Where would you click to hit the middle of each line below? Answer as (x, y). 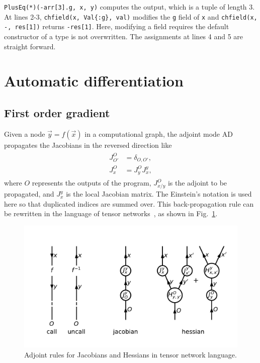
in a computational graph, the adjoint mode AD (159, 133)
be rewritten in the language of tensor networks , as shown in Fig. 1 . (111, 213)
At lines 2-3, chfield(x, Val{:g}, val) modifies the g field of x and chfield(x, (131, 16)
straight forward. (30, 46)
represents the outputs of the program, (92, 183)
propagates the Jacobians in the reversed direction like (88, 145)
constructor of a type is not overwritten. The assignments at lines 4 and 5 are (124, 36)
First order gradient (57, 112)
